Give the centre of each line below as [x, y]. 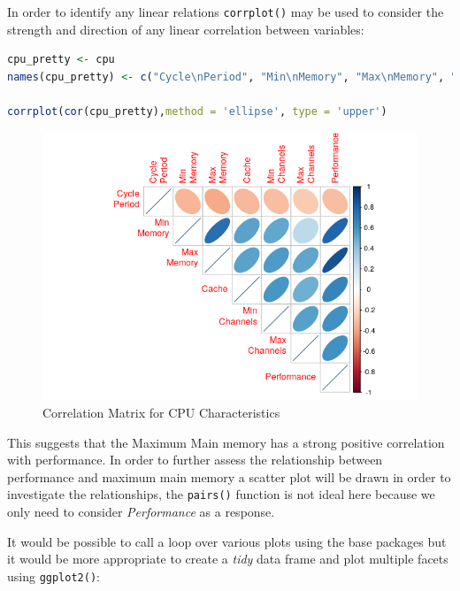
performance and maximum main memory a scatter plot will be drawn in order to [229, 476]
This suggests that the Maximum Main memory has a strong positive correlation [226, 442]
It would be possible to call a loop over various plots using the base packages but [227, 541]
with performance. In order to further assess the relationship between [195, 460]
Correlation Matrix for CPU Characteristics [161, 413]
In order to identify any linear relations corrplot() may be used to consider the [226, 12]
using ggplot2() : [54, 576]
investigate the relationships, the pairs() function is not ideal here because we [221, 494]
